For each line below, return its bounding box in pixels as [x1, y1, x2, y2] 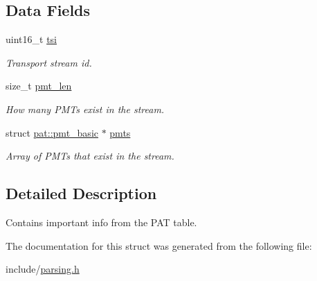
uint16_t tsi [6, 32, 57, 46]
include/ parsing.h [6, 262, 80, 276]
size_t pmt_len [6, 78, 72, 93]
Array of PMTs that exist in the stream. [6, 148, 174, 163]
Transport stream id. [6, 55, 92, 69]
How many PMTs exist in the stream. [6, 101, 165, 116]
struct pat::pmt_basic [6, 125, 98, 139]
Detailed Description [6, 182, 157, 204]
